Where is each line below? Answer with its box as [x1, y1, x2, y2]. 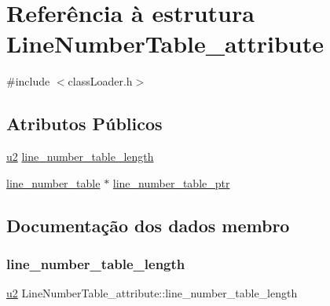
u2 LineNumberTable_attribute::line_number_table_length [6, 285, 298, 301]
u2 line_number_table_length [6, 148, 154, 165]
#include [6, 73, 50, 89]
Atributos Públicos [6, 111, 163, 136]
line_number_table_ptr [112, 174, 230, 191]
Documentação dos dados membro [6, 213, 290, 237]
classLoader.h [68, 73, 133, 89]
